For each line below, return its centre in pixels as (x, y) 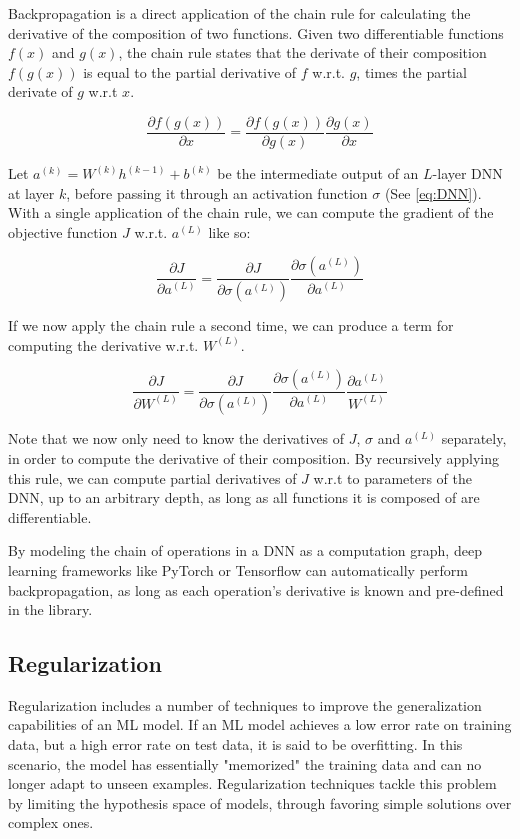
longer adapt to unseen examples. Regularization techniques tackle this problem (252, 783)
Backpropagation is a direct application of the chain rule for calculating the (239, 13)
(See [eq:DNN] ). (433, 192)
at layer (31, 192)
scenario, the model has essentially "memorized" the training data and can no (245, 763)
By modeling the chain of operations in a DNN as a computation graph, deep (245, 550)
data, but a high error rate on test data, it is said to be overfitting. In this (235, 744)
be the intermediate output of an (318, 173)
